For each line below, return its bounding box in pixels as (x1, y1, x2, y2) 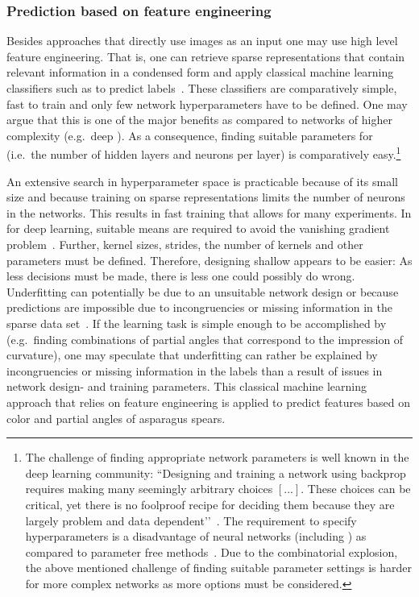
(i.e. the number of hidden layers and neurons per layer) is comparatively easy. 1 (6, 143, 401, 163)
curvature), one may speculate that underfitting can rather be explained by (6, 346, 378, 363)
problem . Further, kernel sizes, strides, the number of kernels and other (6, 236, 363, 252)
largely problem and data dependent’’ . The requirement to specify (25, 512, 357, 529)
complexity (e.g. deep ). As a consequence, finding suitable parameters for (6, 126, 373, 143)
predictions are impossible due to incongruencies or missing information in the (6, 299, 393, 316)
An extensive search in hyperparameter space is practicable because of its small (6, 172, 399, 189)
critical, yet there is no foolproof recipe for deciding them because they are (25, 495, 395, 512)
